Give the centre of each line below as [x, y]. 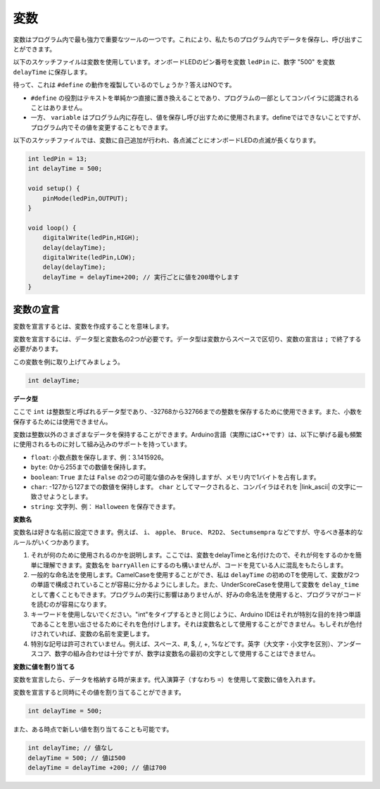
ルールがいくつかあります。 [53, 542]
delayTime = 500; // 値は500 [77, 758]
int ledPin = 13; [58, 159]
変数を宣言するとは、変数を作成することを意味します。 [93, 326]
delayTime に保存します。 [52, 72]
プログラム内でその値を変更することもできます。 [101, 127]
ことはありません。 [58, 107]
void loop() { [52, 228]
